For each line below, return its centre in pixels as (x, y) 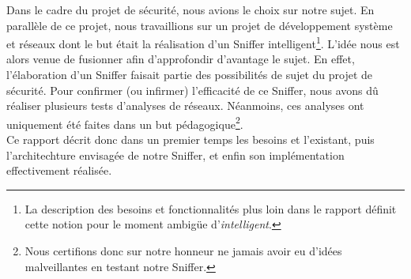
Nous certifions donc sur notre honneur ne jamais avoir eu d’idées (183, 251)
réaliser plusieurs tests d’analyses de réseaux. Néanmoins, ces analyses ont (185, 106)
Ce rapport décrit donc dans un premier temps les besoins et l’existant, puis (190, 139)
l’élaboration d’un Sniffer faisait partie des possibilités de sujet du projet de (190, 75)
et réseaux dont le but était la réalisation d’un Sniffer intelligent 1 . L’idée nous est (203, 42)
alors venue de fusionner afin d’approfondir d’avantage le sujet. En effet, (181, 59)
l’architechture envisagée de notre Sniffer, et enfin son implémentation (175, 155)
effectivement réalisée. (59, 170)
